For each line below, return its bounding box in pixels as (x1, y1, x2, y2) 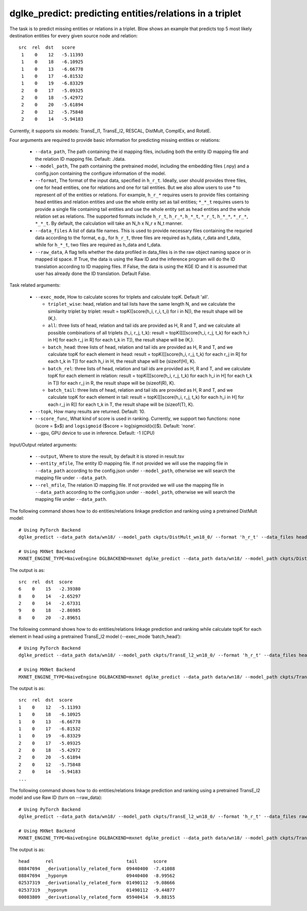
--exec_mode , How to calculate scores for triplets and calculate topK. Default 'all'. (35, 293, 209, 300)
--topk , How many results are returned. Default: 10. (35, 409, 145, 415)
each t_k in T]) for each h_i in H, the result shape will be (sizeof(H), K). (48, 358, 196, 365)
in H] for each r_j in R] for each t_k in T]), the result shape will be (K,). (48, 337, 194, 343)
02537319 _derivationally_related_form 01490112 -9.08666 (18, 880, 175, 886)
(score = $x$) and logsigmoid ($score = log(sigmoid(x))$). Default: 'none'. (35, 422, 196, 429)
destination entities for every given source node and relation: (9, 32, 138, 38)
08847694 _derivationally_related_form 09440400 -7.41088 (18, 865, 175, 872)
